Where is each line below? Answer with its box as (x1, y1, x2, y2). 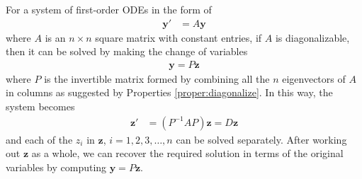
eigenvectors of (282, 71, 346, 86)
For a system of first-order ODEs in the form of (6, 2, 212, 16)
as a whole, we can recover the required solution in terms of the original (31, 146, 344, 161)
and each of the (6, 132, 73, 146)
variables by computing (6, 159, 107, 174)
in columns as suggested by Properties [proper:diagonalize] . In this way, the (6, 85, 333, 100)
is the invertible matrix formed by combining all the (44, 71, 270, 86)
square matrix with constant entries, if (95, 30, 262, 45)
